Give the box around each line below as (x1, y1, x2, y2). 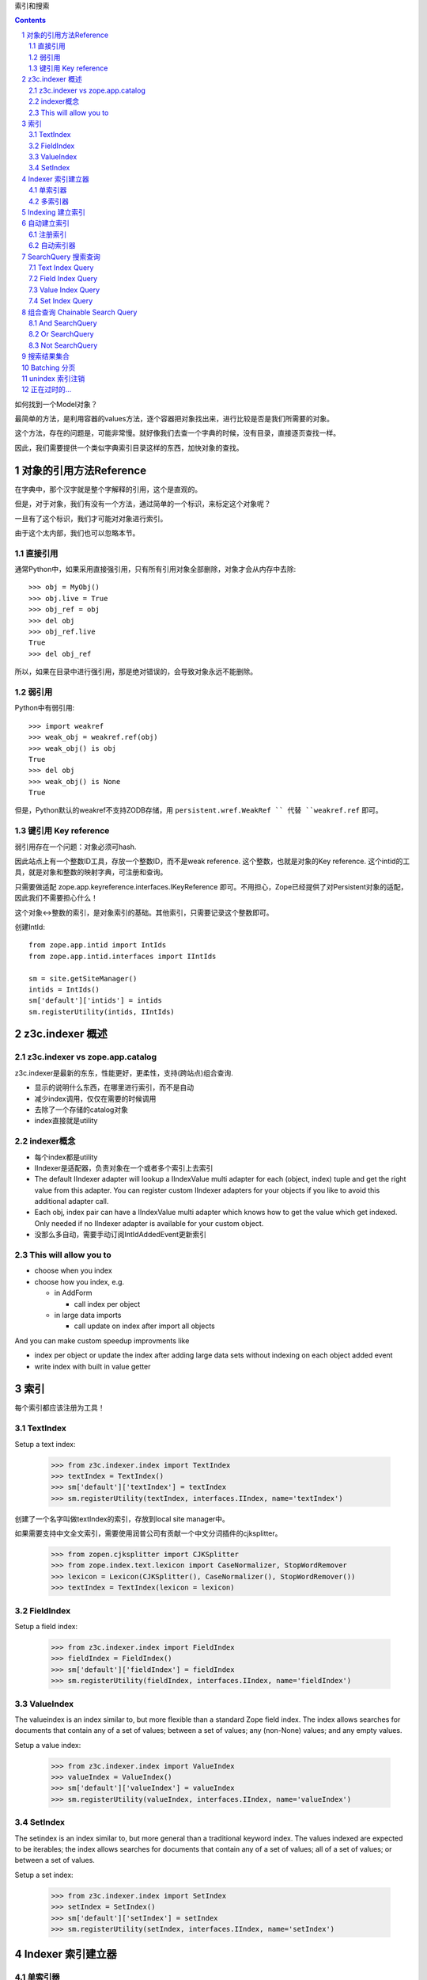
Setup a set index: (14, 1870, 74, 1879)
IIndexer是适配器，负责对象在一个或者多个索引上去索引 (34, 1163, 213, 1172)
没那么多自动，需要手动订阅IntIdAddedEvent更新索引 (34, 1230, 207, 1239)
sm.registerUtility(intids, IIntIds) (28, 1007, 176, 1016)
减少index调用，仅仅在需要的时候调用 (34, 1094, 157, 1103)
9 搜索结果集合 (21, 352, 70, 361)
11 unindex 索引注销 (21, 373, 85, 383)
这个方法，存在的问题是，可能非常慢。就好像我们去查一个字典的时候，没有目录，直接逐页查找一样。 (14, 428, 340, 438)
